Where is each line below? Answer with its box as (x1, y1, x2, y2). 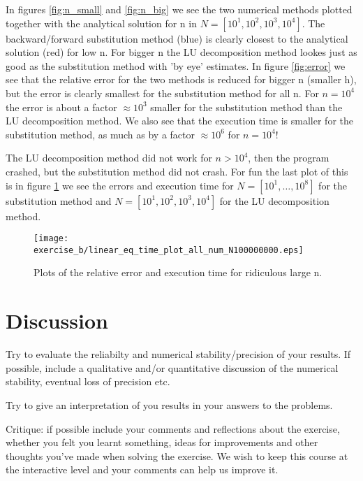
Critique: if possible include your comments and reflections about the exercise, (6, 421, 340, 436)
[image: (34, 234, 69, 244)
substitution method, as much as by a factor (6, 127, 195, 141)
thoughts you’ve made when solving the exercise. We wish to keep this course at (6, 448, 348, 463)
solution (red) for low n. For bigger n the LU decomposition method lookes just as (6, 45, 357, 59)
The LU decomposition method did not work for (6, 150, 212, 165)
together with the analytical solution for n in (6, 15, 197, 30)
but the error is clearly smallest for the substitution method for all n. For (6, 85, 319, 100)
